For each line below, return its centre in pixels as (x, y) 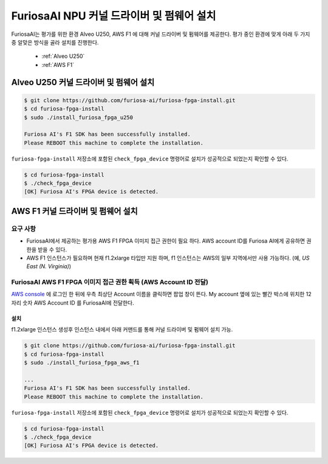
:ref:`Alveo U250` (63, 56)
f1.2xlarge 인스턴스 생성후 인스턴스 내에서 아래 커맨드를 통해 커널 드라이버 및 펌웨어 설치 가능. (122, 330)
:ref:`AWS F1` (58, 64)
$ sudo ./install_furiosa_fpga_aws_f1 (82, 363)
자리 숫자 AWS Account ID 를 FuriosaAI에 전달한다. (73, 303)
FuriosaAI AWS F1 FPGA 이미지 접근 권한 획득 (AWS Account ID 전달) (110, 282)
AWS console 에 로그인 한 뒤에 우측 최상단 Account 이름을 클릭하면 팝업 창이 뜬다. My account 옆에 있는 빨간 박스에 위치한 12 (162, 294)
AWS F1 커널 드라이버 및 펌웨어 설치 (74, 211)
